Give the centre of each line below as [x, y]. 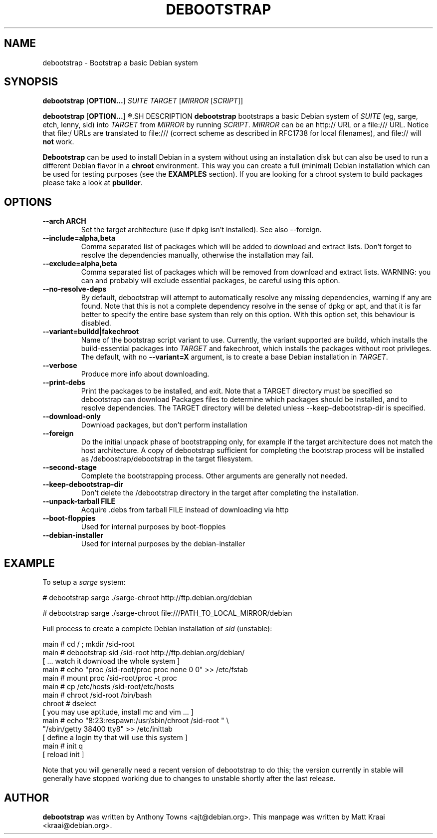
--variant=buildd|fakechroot [91, 332]
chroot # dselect [70, 704]
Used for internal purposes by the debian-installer [163, 544]
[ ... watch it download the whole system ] [111, 661]
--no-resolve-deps [75, 289]
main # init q [63, 746]
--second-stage [70, 467]
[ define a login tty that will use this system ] [115, 738]
